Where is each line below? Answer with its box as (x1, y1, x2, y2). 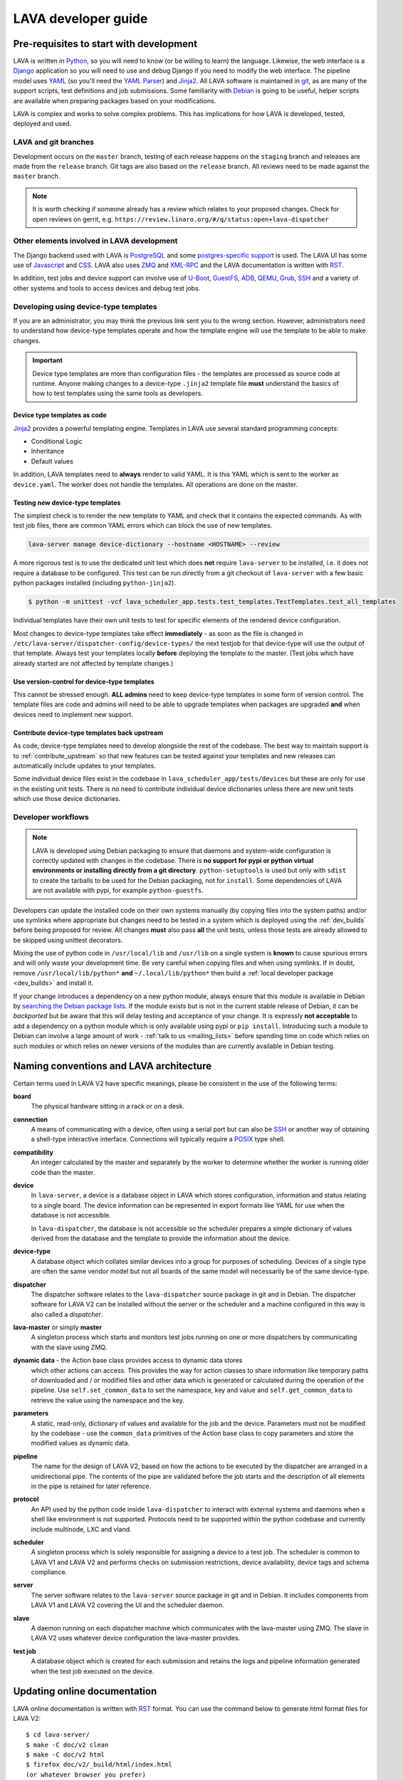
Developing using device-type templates (13, 301, 157, 311)
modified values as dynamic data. (31, 1439, 130, 1447)
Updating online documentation (13, 1685, 157, 1697)
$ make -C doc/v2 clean (26, 1741, 109, 1749)
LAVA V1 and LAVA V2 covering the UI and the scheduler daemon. (31, 1601, 224, 1609)
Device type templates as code (13, 411, 107, 419)
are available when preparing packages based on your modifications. (13, 96, 216, 105)
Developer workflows (13, 812, 89, 822)
